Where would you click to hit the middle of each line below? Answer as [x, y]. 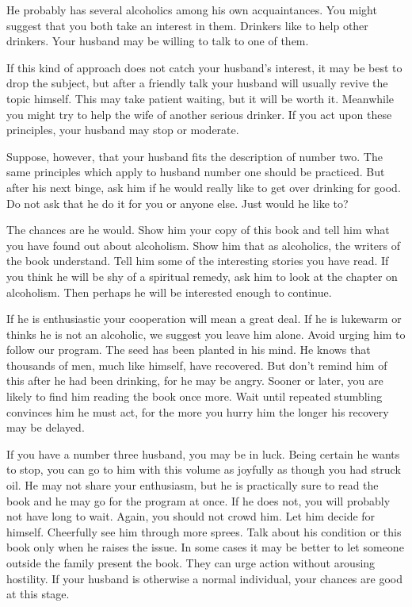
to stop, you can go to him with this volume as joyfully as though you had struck [204, 469]
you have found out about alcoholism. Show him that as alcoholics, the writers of [204, 245]
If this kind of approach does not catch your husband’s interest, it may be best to [204, 67]
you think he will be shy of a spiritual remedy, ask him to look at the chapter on [202, 276]
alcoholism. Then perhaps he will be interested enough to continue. [169, 292]
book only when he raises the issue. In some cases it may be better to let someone [205, 547]
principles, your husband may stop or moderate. [123, 130]
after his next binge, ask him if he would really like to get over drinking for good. [204, 187]
